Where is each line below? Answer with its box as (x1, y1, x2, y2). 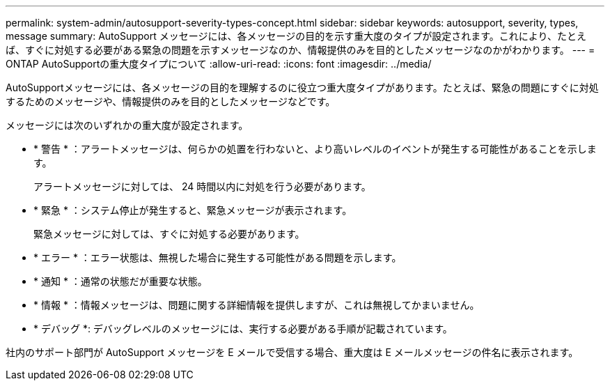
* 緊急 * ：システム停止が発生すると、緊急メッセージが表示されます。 (33, 204, 352, 216)
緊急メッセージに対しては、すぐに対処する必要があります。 (33, 228, 305, 240)
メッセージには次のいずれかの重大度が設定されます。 (6, 119, 249, 131)
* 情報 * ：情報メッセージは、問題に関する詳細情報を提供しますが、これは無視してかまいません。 (33, 299, 480, 311)
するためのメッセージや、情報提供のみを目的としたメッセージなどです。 (6, 95, 336, 107)
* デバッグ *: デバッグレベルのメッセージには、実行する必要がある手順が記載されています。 (33, 323, 453, 334)
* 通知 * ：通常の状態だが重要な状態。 (33, 275, 208, 287)
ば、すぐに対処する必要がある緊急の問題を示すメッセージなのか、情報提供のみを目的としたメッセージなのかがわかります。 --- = (6, 44, 595, 56)
